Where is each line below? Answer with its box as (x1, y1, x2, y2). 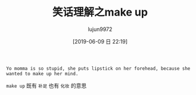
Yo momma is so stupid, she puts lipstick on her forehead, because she (6, 65, 191, 72)
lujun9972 (88, 25, 113, 33)
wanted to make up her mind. (6, 71, 79, 76)
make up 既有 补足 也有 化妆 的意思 (6, 82, 87, 89)
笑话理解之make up (52, 5, 148, 19)
